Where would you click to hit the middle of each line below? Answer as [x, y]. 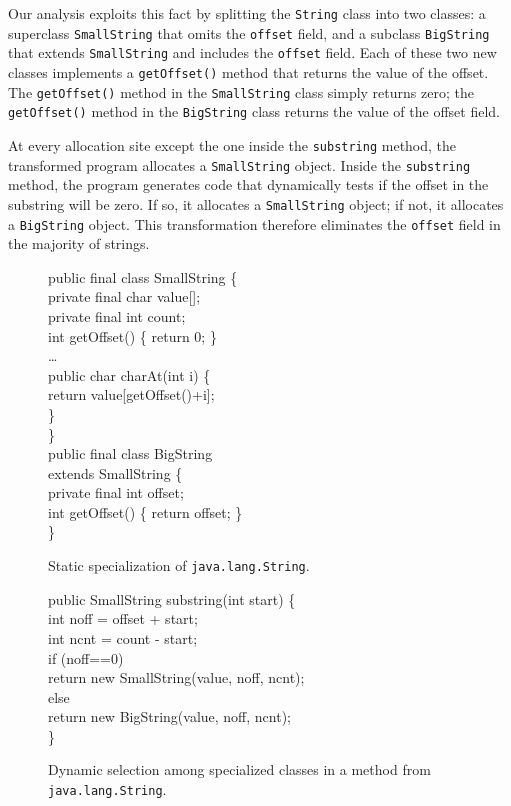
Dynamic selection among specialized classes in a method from [239, 769]
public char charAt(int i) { [129, 374]
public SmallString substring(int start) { [172, 598]
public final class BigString [130, 453]
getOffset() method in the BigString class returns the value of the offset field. [254, 111]
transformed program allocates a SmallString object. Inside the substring [239, 164]
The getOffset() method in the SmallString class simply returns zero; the [241, 91]
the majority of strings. [79, 243]
